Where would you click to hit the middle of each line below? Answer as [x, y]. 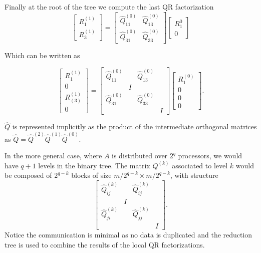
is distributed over [140, 156]
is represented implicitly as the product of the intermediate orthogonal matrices [135, 126]
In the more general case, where [53, 156]
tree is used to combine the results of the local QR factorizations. [105, 244]
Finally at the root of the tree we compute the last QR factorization [109, 7]
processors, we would [210, 156]
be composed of [28, 175]
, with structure [194, 175]
